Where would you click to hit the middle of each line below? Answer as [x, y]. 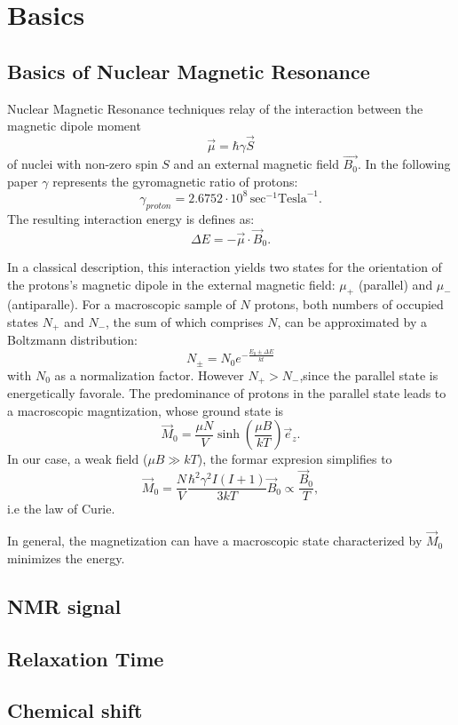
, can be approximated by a [352, 321]
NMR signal [64, 605]
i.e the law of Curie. [61, 509]
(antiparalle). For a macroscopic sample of [122, 304]
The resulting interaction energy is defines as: [131, 218]
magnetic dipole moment [74, 126]
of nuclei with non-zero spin [83, 164]
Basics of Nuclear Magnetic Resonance [189, 71]
